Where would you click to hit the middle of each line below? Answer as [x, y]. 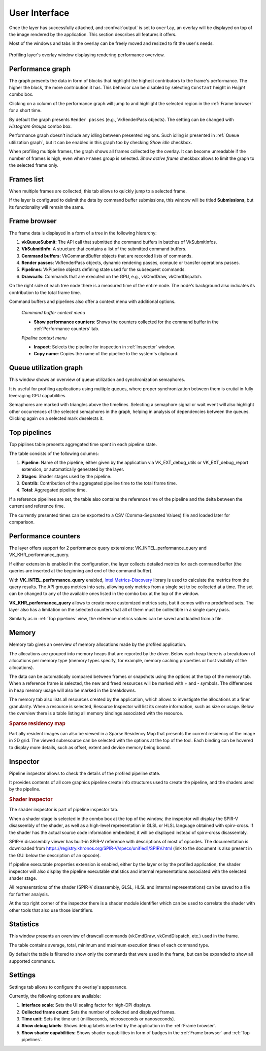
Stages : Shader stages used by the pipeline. [66, 476]
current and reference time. [37, 506]
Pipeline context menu [44, 338]
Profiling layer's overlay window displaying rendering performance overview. [87, 55]
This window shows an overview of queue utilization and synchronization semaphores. [97, 379]
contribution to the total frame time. [45, 292]
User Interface [39, 13]
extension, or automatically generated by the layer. [73, 469]
